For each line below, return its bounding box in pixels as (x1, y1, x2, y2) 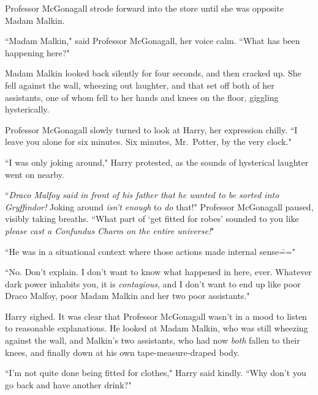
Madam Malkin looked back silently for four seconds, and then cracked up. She (5, 67, 301, 79)
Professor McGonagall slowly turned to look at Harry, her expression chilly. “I (5, 123, 298, 136)
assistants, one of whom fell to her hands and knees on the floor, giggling (5, 90, 279, 103)
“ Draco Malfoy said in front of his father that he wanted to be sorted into (5, 188, 279, 201)
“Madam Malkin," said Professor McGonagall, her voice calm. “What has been (5, 34, 300, 47)
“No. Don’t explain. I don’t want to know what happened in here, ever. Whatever (5, 265, 312, 278)
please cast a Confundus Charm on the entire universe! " (5, 224, 214, 237)
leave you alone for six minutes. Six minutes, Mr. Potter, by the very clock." (5, 135, 292, 148)
